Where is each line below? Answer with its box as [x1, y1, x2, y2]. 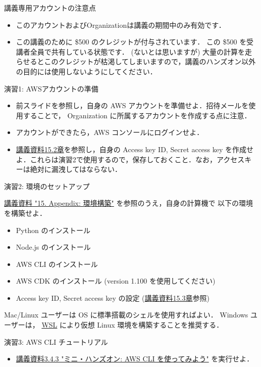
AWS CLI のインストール [16, 258, 98, 269]
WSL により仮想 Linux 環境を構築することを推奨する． [41, 319, 224, 330]
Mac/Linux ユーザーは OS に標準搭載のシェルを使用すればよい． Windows [4, 309, 248, 320]
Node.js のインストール [16, 242, 91, 252]
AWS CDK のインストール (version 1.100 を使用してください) [16, 276, 216, 286]
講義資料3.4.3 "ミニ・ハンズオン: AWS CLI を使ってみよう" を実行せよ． [16, 353, 254, 364]
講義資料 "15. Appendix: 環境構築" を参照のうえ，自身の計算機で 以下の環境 [4, 198, 253, 208]
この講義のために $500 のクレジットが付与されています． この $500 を [16, 36, 247, 47]
